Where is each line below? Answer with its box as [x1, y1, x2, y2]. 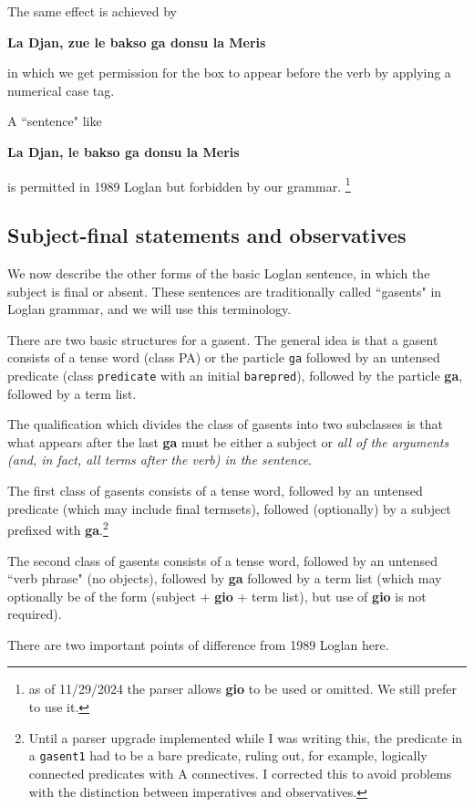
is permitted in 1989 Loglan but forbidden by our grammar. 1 [7, 173, 351, 195]
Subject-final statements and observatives [7, 221, 407, 249]
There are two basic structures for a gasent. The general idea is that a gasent [7, 330, 438, 349]
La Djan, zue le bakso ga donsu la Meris [7, 32, 266, 51]
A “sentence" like [7, 111, 102, 131]
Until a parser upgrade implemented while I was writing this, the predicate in [28, 728, 463, 747]
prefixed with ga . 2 [7, 518, 108, 539]
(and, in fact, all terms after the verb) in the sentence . [7, 450, 313, 469]
